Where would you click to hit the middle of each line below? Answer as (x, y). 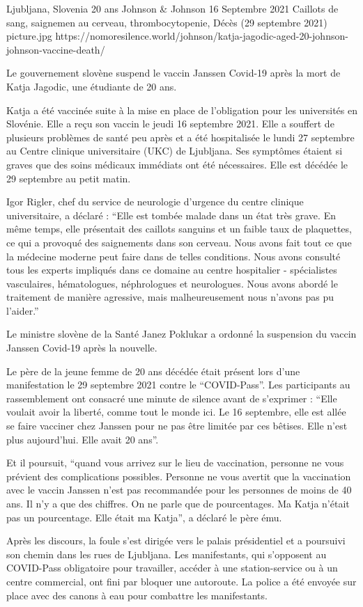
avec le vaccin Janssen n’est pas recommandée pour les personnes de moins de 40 (179, 490)
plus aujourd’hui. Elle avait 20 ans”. (83, 439)
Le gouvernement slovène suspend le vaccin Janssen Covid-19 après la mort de (173, 73)
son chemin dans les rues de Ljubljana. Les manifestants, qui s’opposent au (167, 554)
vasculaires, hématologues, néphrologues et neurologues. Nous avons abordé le (172, 283)
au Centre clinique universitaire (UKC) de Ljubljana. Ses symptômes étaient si (175, 151)
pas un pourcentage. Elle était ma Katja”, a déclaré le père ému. (144, 517)
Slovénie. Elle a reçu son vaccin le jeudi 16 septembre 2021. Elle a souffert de (170, 124)
